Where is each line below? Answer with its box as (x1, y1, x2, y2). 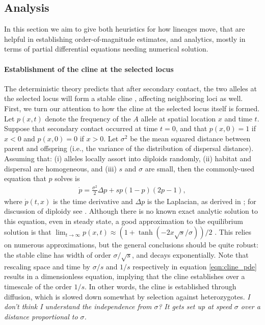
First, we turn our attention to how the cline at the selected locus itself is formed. (4, 103, 260, 113)
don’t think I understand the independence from (4, 301, 152, 312)
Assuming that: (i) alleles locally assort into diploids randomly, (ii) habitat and (4, 153, 252, 163)
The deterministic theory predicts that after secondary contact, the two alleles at (4, 83, 257, 93)
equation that (4, 173, 46, 184)
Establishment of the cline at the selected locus (4, 63, 174, 74)
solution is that (4, 227, 51, 237)
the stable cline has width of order (4, 249, 111, 260)
